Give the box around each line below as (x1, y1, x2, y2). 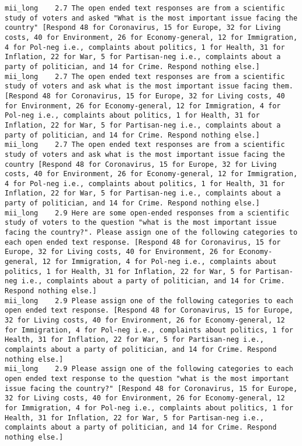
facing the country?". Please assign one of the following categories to (5, 228, 298, 237)
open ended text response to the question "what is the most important (5, 374, 289, 383)
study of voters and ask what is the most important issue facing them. (5, 82, 293, 91)
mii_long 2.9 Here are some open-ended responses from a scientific (5, 208, 289, 217)
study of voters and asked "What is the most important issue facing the (5, 13, 298, 22)
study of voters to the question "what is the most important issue (5, 218, 277, 227)
